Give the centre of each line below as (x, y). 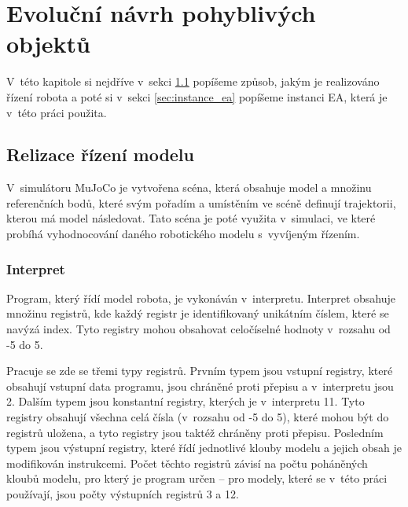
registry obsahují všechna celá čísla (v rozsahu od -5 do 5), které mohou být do (198, 417)
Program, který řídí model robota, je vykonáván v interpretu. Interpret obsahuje (201, 298)
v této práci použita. (57, 112)
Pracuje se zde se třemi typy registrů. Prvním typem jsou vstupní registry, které (200, 371)
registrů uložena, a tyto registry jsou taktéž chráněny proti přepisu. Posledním (195, 432)
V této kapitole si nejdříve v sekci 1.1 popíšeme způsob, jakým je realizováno (193, 81)
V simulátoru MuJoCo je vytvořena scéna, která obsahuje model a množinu (189, 187)
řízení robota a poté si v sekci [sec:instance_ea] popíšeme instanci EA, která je (197, 96)
